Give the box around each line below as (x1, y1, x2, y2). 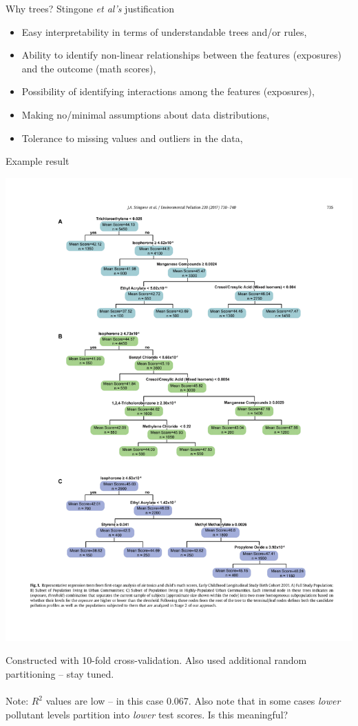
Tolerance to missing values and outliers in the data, (21, 130, 243, 145)
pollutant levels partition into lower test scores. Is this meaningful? (6, 707, 288, 721)
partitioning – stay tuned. (6, 666, 114, 680)
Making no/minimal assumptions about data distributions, (21, 107, 270, 121)
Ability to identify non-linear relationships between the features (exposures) (21, 48, 341, 62)
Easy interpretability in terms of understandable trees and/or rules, (21, 24, 307, 39)
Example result (6, 154, 70, 168)
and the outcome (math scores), (21, 61, 156, 75)
